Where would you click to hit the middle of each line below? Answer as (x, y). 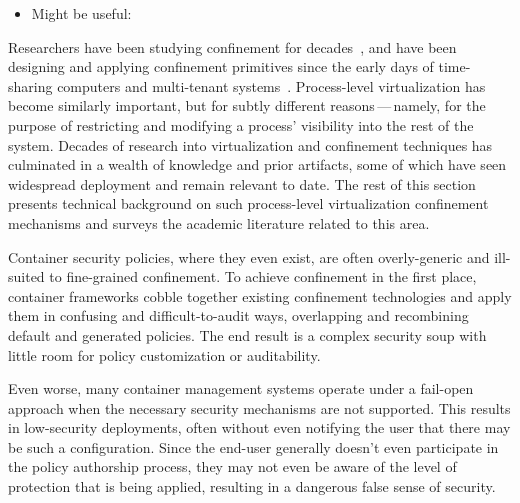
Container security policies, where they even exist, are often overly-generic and (249, 256)
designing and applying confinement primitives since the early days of (221, 66)
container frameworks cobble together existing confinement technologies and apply (260, 295)
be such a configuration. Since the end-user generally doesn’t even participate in (253, 446)
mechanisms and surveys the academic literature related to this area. (219, 222)
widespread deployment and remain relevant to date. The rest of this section (242, 183)
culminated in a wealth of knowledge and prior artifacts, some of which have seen (257, 164)
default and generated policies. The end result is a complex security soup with (247, 334)
